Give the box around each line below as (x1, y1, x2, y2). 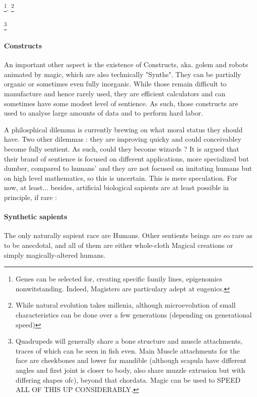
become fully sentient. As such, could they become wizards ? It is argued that (4, 144, 240, 154)
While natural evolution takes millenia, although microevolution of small (15, 300, 236, 310)
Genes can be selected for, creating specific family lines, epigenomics (15, 274, 222, 284)
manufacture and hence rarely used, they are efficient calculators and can (4, 88, 225, 99)
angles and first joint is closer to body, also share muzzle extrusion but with (15, 364, 246, 375)
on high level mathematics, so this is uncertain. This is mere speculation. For (4, 172, 237, 183)
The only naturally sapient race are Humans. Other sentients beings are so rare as (4, 230, 253, 240)
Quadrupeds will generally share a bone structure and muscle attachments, (15, 336, 243, 346)
